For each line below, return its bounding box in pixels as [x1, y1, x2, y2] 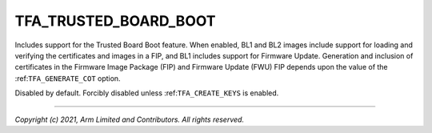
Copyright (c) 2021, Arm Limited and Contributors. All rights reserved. [14, 115, 244, 124]
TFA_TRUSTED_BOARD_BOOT [14, 12, 216, 30]
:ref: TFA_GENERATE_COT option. [14, 73, 121, 83]
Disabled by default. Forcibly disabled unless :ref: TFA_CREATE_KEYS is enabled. [14, 88, 279, 98]
